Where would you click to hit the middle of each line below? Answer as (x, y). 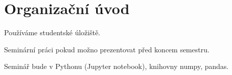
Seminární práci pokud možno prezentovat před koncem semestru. (107, 49)
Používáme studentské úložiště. (52, 32)
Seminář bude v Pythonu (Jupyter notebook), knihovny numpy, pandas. (117, 66)
